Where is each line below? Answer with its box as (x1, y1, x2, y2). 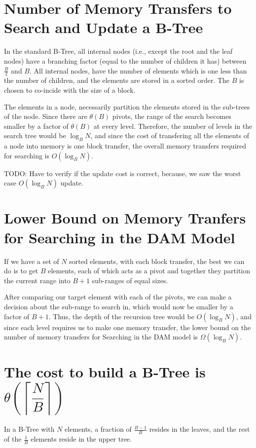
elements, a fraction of (65, 424, 132, 434)
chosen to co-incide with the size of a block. (4, 84, 136, 95)
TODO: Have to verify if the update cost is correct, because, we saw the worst (4, 168, 241, 178)
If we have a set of (4, 256, 59, 266)
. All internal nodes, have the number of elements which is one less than (29, 65, 247, 75)
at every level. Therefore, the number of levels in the (93, 120, 253, 131)
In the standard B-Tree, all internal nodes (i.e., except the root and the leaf (4, 46, 233, 56)
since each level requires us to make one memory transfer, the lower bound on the (4, 322, 251, 332)
